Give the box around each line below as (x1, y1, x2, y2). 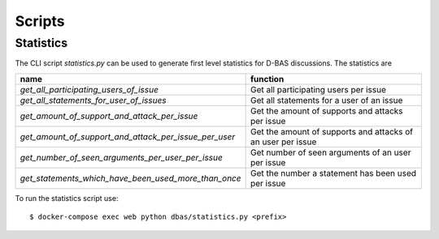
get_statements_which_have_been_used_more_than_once (20, 173, 241, 184)
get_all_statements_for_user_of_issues (20, 94, 167, 105)
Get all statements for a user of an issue (250, 94, 403, 105)
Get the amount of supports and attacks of (250, 126, 414, 137)
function (250, 73, 285, 84)
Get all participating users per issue (250, 83, 386, 95)
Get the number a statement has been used (250, 167, 417, 178)
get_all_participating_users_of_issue (20, 83, 159, 95)
